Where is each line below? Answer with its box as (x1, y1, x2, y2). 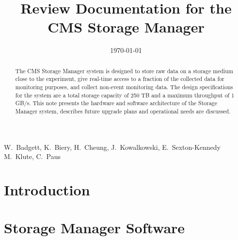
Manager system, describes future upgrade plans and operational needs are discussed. (15, 107, 231, 115)
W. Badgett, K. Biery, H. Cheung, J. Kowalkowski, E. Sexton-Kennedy (4, 142, 221, 152)
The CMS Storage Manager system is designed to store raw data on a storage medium (15, 66, 233, 75)
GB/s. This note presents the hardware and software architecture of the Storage (15, 99, 218, 107)
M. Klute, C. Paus (4, 151, 61, 161)
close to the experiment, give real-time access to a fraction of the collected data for (15, 75, 224, 83)
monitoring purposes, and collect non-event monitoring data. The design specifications (15, 83, 233, 91)
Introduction (4, 180, 90, 200)
